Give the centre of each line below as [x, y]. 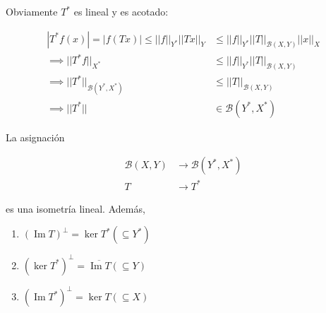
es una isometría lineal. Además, [76, 208]
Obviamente [32, 11]
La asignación [35, 137]
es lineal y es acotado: [121, 11]
